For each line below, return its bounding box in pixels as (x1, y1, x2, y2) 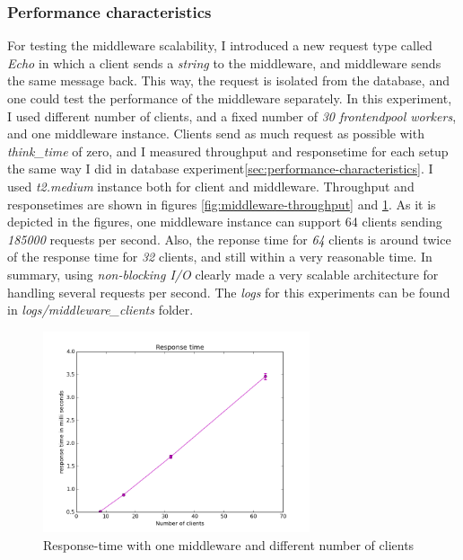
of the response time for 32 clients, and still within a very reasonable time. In (7, 247, 432, 266)
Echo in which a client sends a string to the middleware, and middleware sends (7, 53, 441, 72)
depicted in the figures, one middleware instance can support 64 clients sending (7, 212, 442, 231)
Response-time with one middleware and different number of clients (43, 536, 415, 554)
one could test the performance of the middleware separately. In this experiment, (7, 89, 452, 107)
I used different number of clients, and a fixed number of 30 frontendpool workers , (7, 106, 457, 125)
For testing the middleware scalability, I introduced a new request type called (7, 36, 432, 55)
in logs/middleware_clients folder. (7, 300, 194, 319)
